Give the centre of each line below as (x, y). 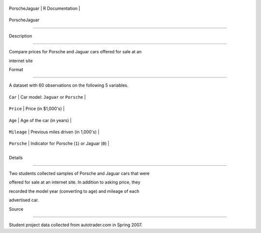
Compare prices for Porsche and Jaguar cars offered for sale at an (75, 52)
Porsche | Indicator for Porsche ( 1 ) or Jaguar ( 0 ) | (59, 143)
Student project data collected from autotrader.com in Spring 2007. (76, 225)
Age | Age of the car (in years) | (40, 120)
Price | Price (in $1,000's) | (37, 109)
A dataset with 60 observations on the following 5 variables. (69, 85)
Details (16, 157)
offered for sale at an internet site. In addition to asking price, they (75, 182)
